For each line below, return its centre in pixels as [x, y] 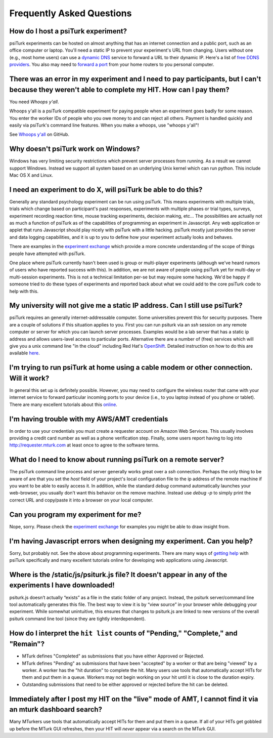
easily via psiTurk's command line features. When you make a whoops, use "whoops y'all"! [104, 125]
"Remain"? [27, 644]
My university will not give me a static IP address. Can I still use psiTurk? [126, 305]
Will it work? [29, 378]
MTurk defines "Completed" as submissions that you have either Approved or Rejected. [113, 656]
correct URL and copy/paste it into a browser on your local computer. [81, 500]
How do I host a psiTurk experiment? [68, 31]
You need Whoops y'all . [34, 102]
